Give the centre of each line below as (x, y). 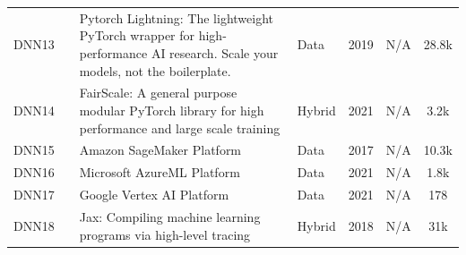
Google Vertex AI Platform (154, 195)
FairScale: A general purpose (158, 93)
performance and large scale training (180, 127)
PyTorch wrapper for (137, 35)
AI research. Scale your (215, 52)
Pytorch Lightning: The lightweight (176, 17)
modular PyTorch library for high (172, 110)
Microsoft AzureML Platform (160, 172)
